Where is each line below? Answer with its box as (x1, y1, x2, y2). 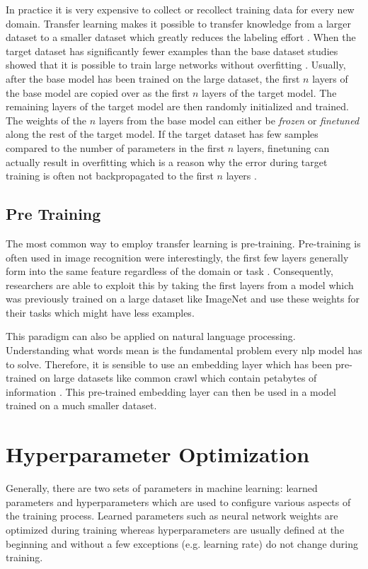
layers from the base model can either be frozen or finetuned (98, 112, 360, 127)
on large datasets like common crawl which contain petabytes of (40, 370, 317, 385)
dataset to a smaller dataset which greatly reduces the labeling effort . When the (6, 30, 356, 45)
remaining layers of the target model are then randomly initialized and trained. (6, 99, 349, 114)
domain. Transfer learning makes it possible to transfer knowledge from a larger (6, 16, 351, 30)
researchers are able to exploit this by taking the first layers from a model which (6, 277, 354, 292)
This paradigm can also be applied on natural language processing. (6, 329, 296, 344)
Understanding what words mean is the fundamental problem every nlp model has (6, 343, 362, 358)
